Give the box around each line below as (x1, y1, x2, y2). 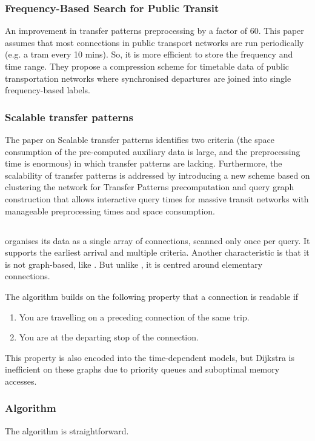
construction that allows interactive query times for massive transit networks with (5, 192, 309, 205)
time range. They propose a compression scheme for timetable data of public (5, 60, 290, 72)
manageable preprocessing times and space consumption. (5, 204, 215, 217)
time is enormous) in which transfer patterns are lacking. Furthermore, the (5, 157, 282, 170)
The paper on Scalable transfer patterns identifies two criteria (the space (5, 133, 275, 145)
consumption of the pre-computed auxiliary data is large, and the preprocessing (5, 145, 300, 157)
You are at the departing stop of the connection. (19, 331, 199, 343)
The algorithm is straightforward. (5, 424, 129, 437)
